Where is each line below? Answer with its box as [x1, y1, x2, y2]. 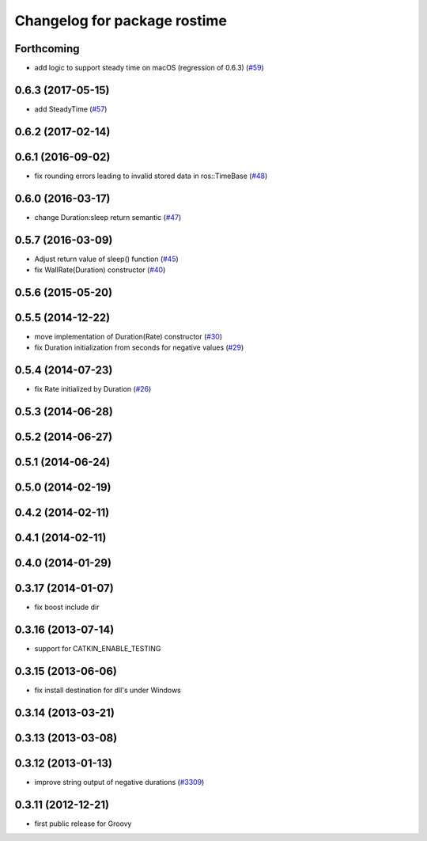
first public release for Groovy [34, 819, 132, 828]
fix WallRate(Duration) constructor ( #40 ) [34, 265, 166, 275]
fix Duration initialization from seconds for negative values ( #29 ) [34, 343, 244, 352]
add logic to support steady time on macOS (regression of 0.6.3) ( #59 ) [34, 63, 264, 73]
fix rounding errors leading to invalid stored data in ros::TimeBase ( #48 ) [34, 171, 268, 180]
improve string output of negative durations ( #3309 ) [34, 778, 205, 787]
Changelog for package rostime [14, 12, 227, 29]
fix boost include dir [34, 602, 100, 612]
